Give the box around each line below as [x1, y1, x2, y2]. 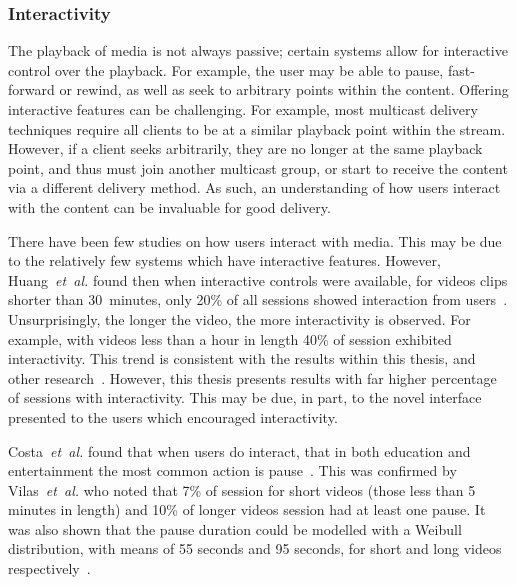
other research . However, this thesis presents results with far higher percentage [8, 367, 497, 388]
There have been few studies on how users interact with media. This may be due [8, 230, 502, 251]
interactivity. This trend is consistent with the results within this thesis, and [8, 348, 476, 369]
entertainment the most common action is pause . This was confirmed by [8, 460, 457, 481]
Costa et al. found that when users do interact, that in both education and [8, 440, 471, 461]
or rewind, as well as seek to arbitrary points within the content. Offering [59, 79, 509, 100]
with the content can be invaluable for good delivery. [8, 196, 331, 217]
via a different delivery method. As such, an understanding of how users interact [8, 177, 501, 198]
